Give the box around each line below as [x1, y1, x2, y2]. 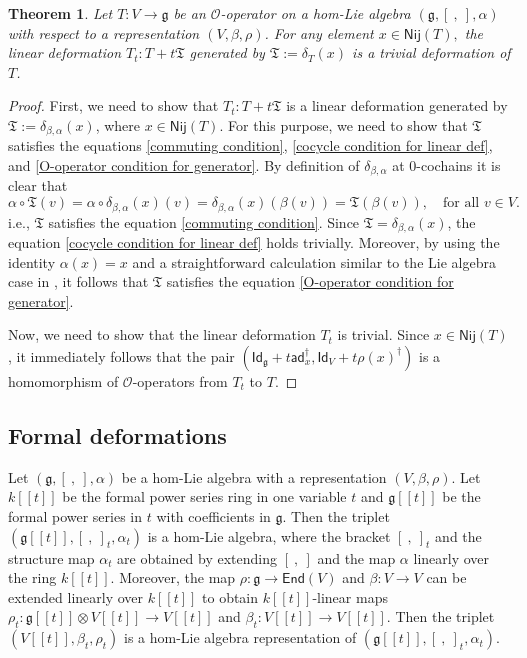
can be [426, 567, 467, 588]
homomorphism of [8, 370, 119, 391]
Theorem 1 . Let [8, 3, 113, 23]
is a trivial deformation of [352, 42, 511, 63]
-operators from [132, 370, 228, 391]
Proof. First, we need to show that [8, 95, 219, 116]
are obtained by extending [117, 547, 278, 568]
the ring [8, 567, 57, 588]
